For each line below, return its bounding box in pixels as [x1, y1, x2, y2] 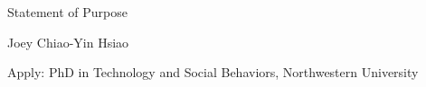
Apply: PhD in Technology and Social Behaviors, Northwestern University [7, 63, 419, 82]
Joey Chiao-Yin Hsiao [7, 32, 129, 51]
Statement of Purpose [7, 3, 128, 21]
